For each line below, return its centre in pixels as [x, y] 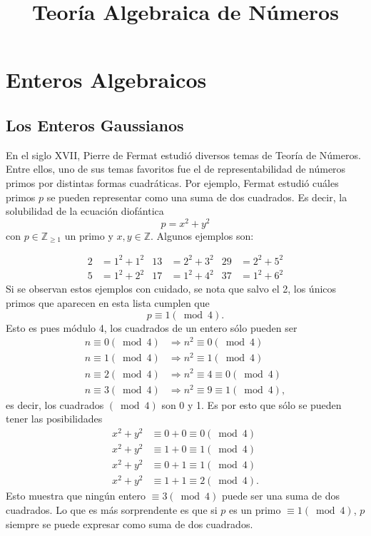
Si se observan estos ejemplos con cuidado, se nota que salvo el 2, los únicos [171, 289]
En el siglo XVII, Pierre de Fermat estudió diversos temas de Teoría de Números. [183, 155]
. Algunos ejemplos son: [202, 235]
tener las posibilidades [54, 419]
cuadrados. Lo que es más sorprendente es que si [112, 509]
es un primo [255, 509]
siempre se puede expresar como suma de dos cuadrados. [129, 524]
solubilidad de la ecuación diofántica [85, 211]
